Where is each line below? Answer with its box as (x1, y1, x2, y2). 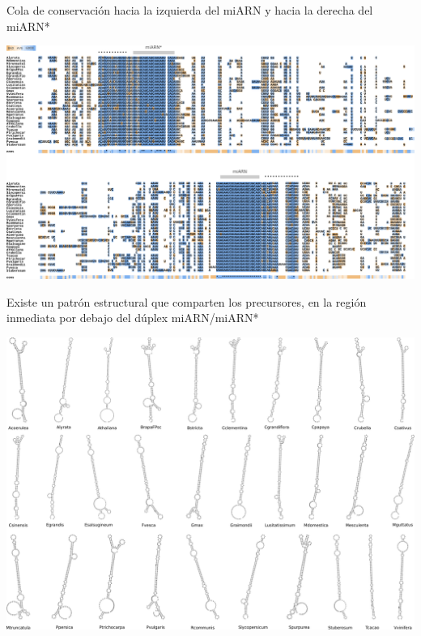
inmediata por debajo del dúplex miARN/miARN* (6, 309, 259, 326)
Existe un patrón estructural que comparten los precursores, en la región (6, 293, 367, 310)
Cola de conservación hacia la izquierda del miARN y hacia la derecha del (6, 2, 373, 18)
